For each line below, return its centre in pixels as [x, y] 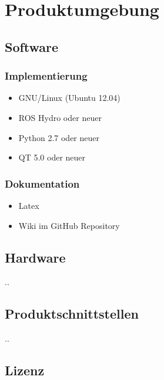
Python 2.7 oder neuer [59, 137]
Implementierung [46, 76]
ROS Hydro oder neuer [60, 117]
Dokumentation [42, 183]
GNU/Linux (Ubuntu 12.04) [69, 98]
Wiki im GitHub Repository [69, 225]
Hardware [35, 257]
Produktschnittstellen [72, 314]
